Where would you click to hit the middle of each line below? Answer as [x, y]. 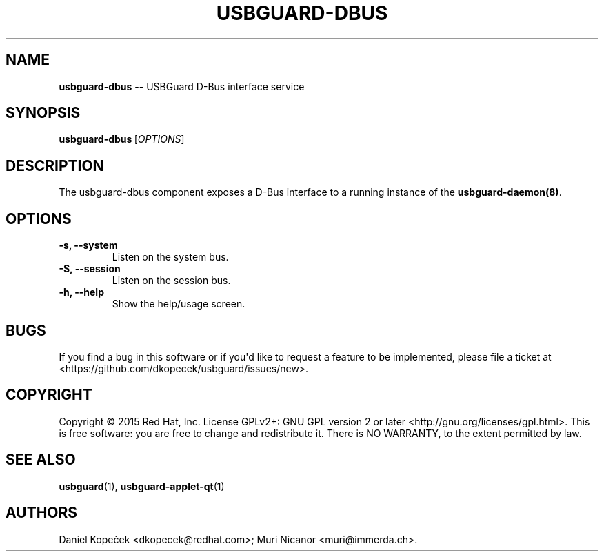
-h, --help [81, 292]
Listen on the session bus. [171, 281]
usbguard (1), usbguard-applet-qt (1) [142, 486]
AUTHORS [42, 513]
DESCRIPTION [55, 165]
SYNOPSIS [43, 113]
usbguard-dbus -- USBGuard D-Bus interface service [182, 86]
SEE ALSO [41, 460]
